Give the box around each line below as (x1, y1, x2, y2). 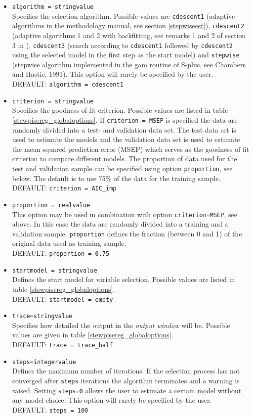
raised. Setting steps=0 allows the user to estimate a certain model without (12, 385, 242, 395)
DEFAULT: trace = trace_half (12, 339, 113, 350)
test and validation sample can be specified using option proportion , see (12, 163, 233, 173)
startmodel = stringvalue (12, 267, 97, 274)
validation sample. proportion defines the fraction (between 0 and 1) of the (12, 228, 242, 238)
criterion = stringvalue (12, 97, 94, 105)
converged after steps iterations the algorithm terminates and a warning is (12, 375, 240, 385)
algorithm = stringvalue (12, 3, 94, 10)
